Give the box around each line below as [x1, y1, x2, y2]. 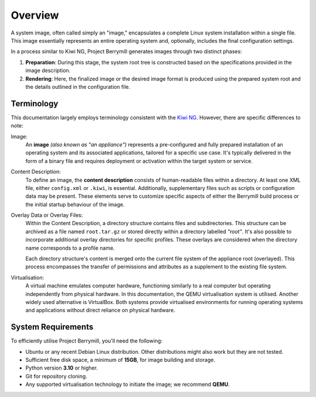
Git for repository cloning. [25, 372, 88, 379]
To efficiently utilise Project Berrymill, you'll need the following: [11, 337, 163, 344]
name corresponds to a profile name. [25, 244, 115, 251]
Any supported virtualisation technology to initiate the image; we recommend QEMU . [25, 381, 230, 388]
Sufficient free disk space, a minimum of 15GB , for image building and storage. [25, 357, 215, 364]
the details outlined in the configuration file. [25, 83, 130, 90]
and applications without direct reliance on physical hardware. [25, 307, 176, 314]
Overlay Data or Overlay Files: [11, 212, 83, 219]
